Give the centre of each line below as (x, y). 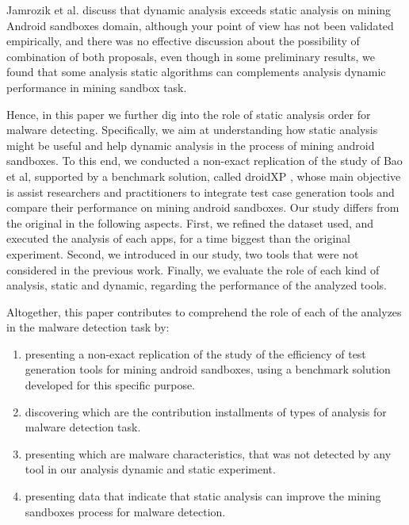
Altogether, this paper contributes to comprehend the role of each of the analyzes (204, 311)
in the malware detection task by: (88, 327)
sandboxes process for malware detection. (125, 511)
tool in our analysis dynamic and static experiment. (150, 469)
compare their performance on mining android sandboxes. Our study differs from (203, 207)
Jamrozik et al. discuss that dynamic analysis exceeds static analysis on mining (199, 10)
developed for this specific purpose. (110, 385)
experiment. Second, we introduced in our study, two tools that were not (183, 253)
